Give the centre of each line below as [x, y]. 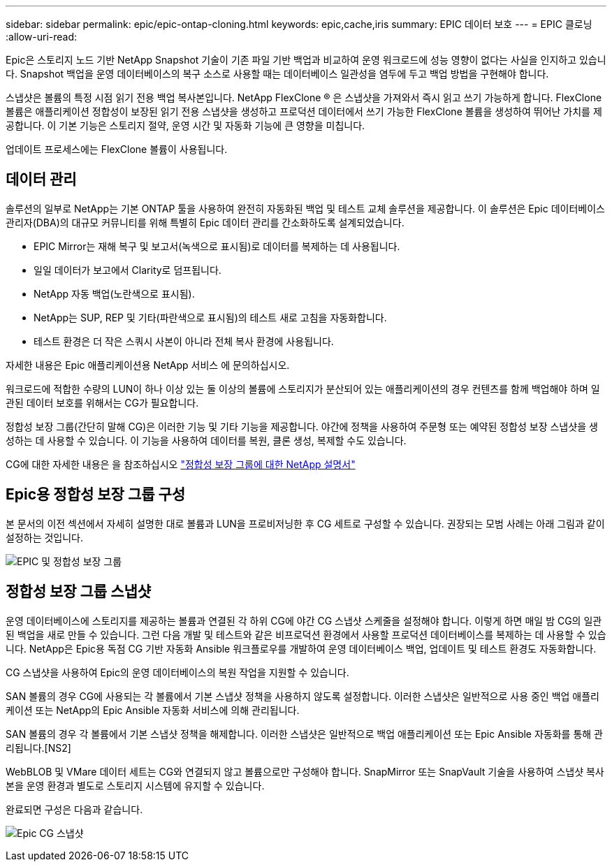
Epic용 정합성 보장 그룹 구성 [96, 495]
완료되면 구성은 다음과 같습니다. [74, 809]
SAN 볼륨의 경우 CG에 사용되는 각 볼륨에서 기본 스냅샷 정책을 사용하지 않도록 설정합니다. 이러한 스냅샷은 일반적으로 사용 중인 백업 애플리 [303, 696]
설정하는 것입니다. [45, 537]
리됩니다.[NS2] [38, 748]
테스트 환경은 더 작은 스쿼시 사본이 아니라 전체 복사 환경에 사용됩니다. [184, 341]
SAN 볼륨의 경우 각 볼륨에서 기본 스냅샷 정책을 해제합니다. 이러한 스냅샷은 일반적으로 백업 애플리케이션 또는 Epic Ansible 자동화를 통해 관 [305, 734]
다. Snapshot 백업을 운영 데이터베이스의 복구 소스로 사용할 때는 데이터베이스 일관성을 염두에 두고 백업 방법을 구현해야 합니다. [277, 74]
